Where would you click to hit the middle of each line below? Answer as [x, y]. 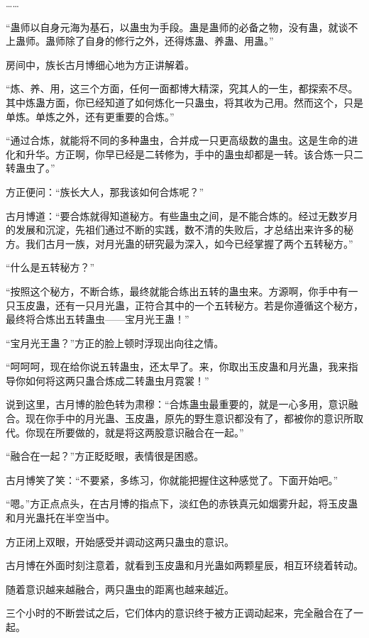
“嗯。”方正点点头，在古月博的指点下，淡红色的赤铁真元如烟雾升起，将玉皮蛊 [182, 504]
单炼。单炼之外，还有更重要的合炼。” [90, 116]
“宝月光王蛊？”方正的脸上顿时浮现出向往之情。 [115, 342]
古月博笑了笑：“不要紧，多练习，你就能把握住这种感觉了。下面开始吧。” [172, 479]
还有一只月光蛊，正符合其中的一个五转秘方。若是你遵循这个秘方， [209, 305]
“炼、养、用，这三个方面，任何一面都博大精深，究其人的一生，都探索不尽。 [182, 88]
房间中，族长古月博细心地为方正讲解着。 [100, 64]
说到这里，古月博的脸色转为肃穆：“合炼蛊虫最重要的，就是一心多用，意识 [177, 404]
